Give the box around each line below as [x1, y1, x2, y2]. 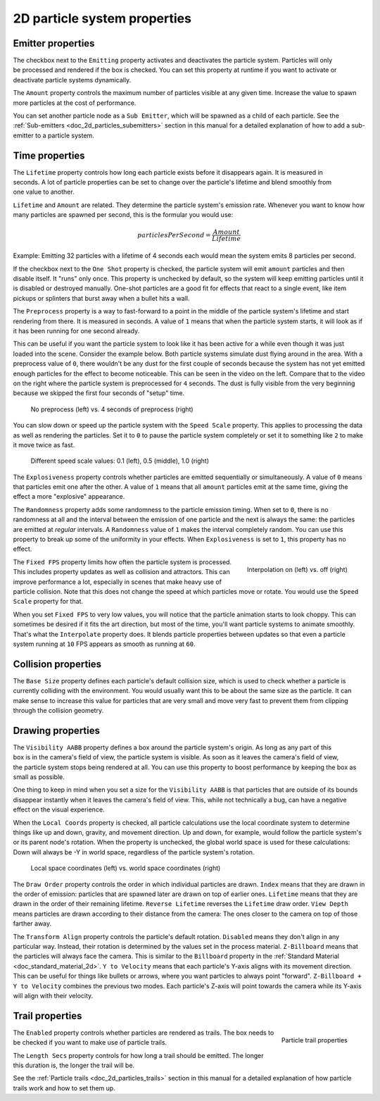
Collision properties [13, 658, 102, 670]
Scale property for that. [13, 597, 84, 606]
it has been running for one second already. [13, 326, 140, 335]
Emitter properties [13, 37, 95, 49]
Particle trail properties [281, 1035, 348, 1044]
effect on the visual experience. [13, 805, 105, 814]
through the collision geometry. [13, 707, 104, 714]
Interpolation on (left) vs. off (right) [246, 565, 348, 573]
